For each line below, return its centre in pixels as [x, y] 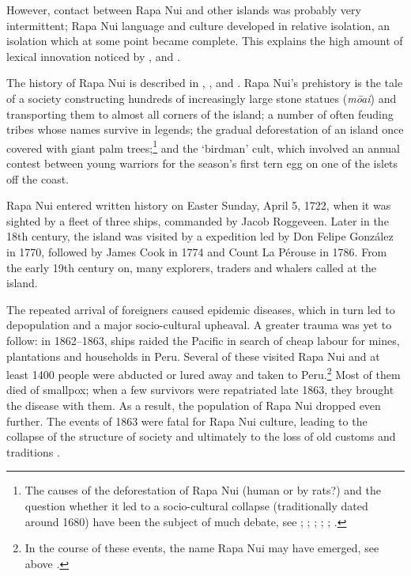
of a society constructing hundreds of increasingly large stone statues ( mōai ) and [202, 98]
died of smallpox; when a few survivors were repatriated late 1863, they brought [200, 390]
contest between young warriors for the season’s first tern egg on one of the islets [202, 163]
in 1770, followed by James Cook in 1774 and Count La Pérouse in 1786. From [197, 251]
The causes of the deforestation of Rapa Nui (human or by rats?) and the [203, 490]
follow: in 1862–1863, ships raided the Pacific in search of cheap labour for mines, [203, 340]
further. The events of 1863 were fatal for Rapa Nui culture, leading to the [187, 421]
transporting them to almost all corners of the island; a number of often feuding [200, 114]
